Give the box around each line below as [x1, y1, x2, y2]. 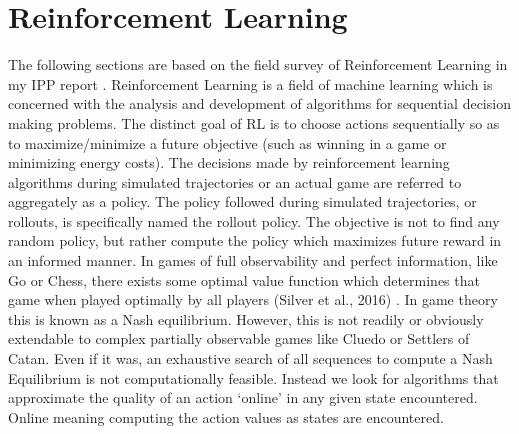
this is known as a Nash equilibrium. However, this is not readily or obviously [8, 308, 484, 329]
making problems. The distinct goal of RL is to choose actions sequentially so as [8, 112, 500, 133]
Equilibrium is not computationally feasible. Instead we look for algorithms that [8, 367, 499, 388]
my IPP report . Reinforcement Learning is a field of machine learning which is [8, 73, 493, 94]
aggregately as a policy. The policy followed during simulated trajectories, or [8, 191, 477, 212]
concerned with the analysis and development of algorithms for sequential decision [8, 93, 511, 114]
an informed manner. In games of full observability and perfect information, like [8, 250, 498, 271]
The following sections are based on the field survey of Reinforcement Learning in [8, 54, 508, 75]
